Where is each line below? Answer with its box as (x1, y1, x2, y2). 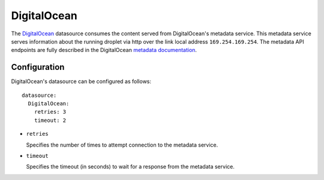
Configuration (11, 62, 65, 72)
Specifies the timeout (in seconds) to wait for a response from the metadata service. (26, 163, 235, 170)
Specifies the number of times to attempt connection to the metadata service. (26, 141, 218, 148)
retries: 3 (34, 108, 67, 115)
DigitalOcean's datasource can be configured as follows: (11, 78, 152, 85)
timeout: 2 (34, 117, 67, 124)
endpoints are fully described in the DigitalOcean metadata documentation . (11, 47, 197, 54)
